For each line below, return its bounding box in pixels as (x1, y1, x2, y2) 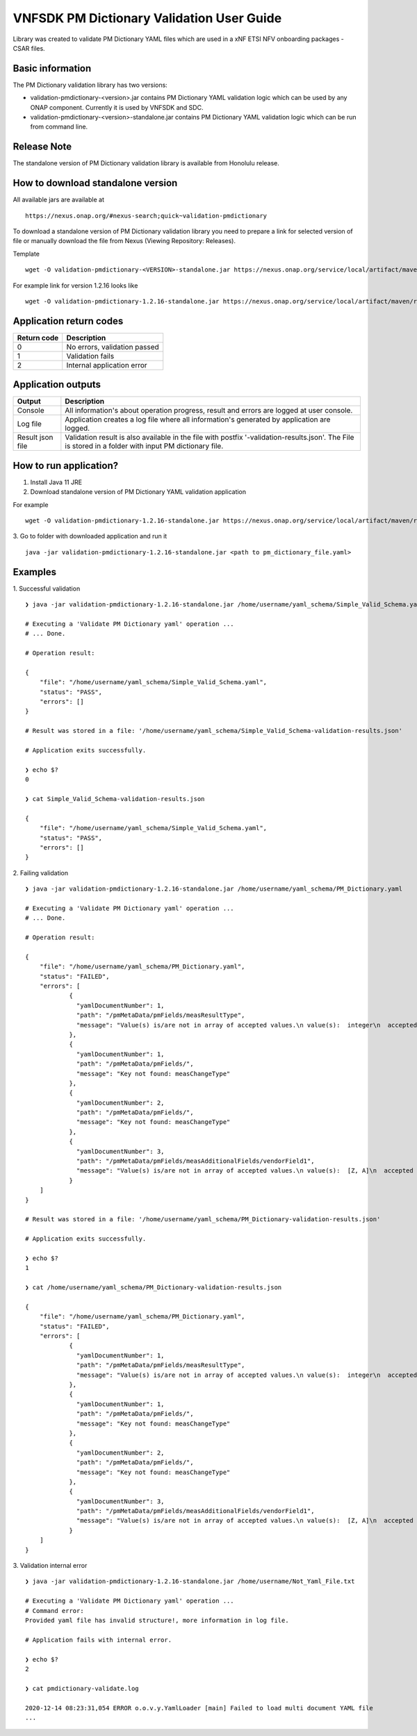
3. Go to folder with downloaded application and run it (13, 532, 167, 540)
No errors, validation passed (66, 342, 159, 352)
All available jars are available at (13, 195, 104, 204)
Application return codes (13, 315, 124, 326)
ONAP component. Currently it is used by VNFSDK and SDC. (30, 103, 204, 111)
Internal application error (66, 360, 147, 370)
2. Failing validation (13, 868, 69, 877)
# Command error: (25, 1607, 84, 1614)
